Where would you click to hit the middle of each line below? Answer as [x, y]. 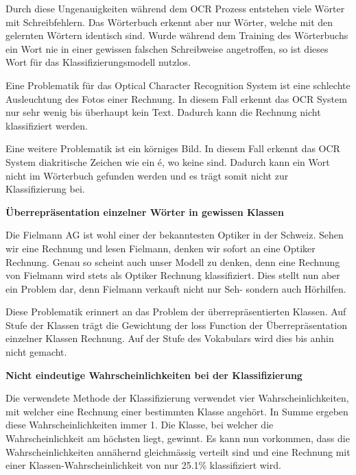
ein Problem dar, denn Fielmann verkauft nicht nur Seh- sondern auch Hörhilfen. [176, 288]
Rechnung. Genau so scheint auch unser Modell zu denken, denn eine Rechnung [173, 261]
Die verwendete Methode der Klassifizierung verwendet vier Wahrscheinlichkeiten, [177, 398]
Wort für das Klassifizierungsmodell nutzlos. [98, 62]
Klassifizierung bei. [45, 189]
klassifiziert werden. [47, 125]
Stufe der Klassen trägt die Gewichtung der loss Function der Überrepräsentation [176, 325]
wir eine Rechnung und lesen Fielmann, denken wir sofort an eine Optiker [161, 248]
